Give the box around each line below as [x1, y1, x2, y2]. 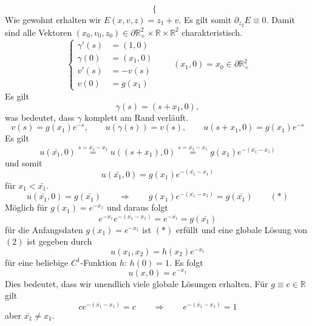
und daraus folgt [106, 201, 168, 214]
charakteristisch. [181, 25, 242, 38]
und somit [5, 156, 42, 169]
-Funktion [80, 256, 117, 268]
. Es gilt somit [178, 13, 232, 25]
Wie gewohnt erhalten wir [5, 13, 101, 25]
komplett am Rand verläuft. [84, 110, 189, 123]
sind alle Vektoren [5, 25, 72, 38]
